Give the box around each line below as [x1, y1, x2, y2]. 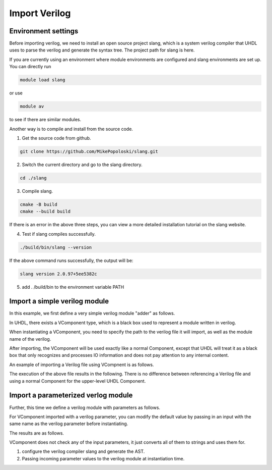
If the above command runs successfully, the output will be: [9, 257, 133, 264]
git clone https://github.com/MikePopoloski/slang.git [20, 148, 158, 154]
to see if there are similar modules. [9, 117, 82, 123]
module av [20, 103, 44, 110]
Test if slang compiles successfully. [22, 231, 96, 237]
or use [9, 90, 23, 96]
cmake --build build [20, 208, 71, 215]
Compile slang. [22, 188, 53, 194]
